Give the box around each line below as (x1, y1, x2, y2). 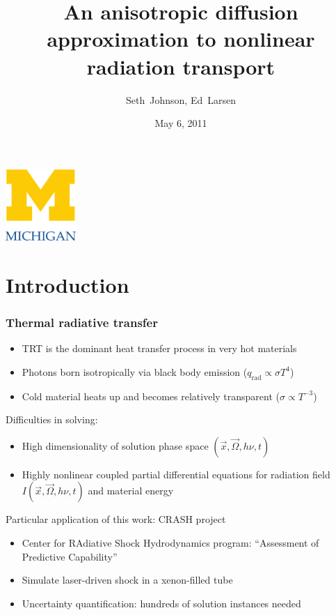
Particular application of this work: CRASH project (6, 512, 226, 526)
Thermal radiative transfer (6, 314, 158, 331)
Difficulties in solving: (6, 412, 98, 427)
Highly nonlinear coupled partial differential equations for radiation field (22, 466, 330, 481)
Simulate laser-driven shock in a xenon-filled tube (22, 572, 233, 587)
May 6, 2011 (154, 116, 207, 130)
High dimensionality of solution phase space (22, 438, 209, 453)
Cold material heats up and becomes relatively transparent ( (22, 388, 280, 403)
